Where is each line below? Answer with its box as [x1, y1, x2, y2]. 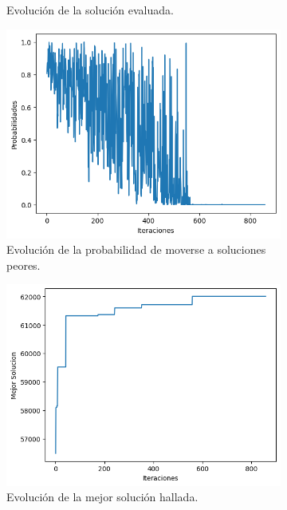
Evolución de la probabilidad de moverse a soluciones [6, 241, 266, 258]
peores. [6, 256, 41, 273]
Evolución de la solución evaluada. [6, 2, 174, 18]
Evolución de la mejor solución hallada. [6, 488, 199, 505]
